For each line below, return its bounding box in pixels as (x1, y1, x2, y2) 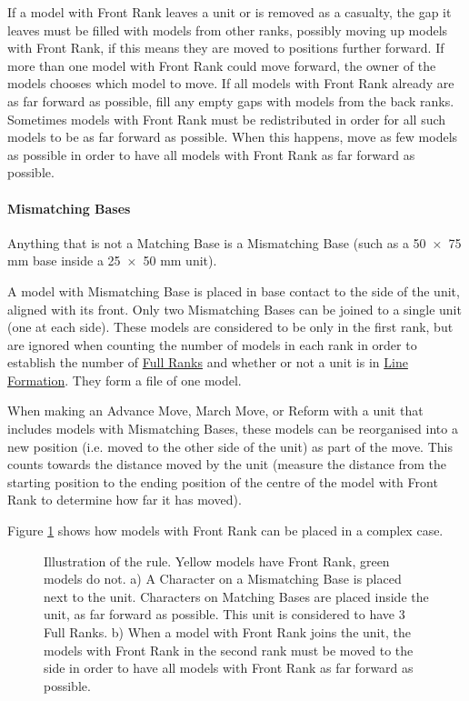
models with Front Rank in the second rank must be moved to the (44, 640, 414, 659)
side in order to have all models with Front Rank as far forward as (44, 658, 414, 677)
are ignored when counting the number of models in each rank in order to (7, 335, 417, 354)
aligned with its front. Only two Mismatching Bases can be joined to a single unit (7, 299, 462, 318)
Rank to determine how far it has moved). (7, 490, 242, 509)
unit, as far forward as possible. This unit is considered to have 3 (44, 605, 405, 624)
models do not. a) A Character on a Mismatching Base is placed (44, 569, 402, 588)
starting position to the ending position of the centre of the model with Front (7, 472, 438, 491)
